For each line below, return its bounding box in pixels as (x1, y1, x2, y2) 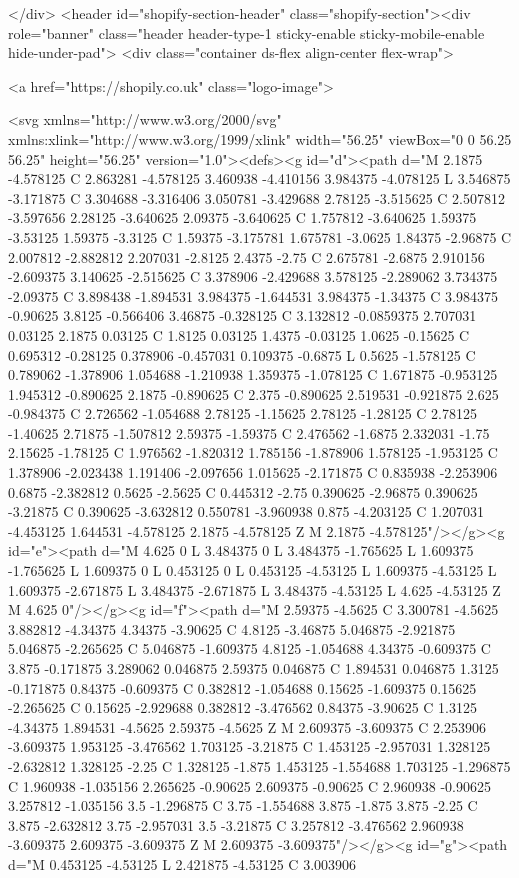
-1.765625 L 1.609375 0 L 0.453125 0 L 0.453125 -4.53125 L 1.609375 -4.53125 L (8, 560, 497, 581)
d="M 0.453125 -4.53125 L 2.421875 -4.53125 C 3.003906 (8, 853, 357, 874)
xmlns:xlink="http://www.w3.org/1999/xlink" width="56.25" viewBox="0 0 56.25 (8, 128, 512, 149)
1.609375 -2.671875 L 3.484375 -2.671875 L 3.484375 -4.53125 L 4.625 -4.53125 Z (8, 579, 501, 600)
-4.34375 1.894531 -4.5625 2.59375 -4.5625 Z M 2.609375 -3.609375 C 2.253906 (8, 716, 486, 737)
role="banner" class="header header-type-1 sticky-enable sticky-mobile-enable (8, 22, 485, 43)
